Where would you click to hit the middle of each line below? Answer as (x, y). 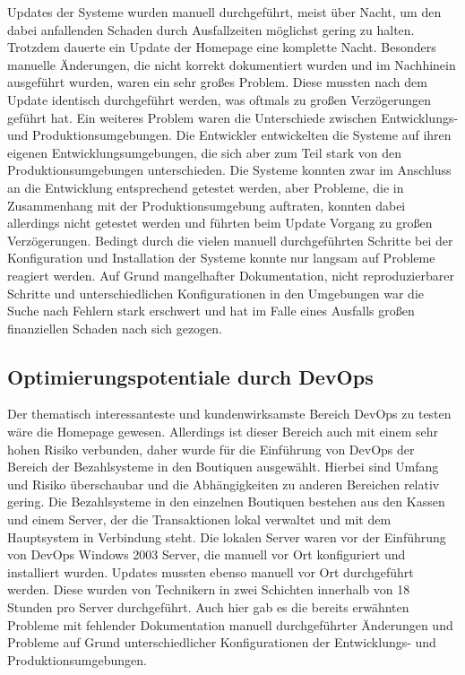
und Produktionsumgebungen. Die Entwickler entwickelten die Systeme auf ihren (229, 135)
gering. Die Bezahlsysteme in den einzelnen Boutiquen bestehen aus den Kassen (226, 502)
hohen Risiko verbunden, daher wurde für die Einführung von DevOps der (211, 449)
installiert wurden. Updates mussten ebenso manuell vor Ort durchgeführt (211, 571)
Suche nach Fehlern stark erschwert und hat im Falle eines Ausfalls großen (211, 311)
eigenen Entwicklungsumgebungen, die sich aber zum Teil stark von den (204, 152)
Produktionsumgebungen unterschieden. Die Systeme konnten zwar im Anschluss (229, 170)
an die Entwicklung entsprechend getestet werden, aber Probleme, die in (206, 187)
